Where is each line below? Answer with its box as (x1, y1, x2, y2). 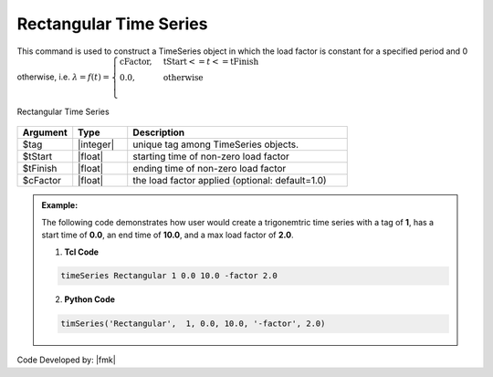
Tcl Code (64, 246, 100, 257)
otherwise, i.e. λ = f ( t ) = (16, 71, 110, 82)
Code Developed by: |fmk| (16, 354, 116, 365)
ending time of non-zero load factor (132, 162, 287, 175)
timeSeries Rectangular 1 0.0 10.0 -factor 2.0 (60, 270, 278, 281)
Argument (22, 126, 68, 139)
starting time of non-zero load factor (132, 151, 289, 163)
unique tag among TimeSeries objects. (132, 138, 299, 151)
